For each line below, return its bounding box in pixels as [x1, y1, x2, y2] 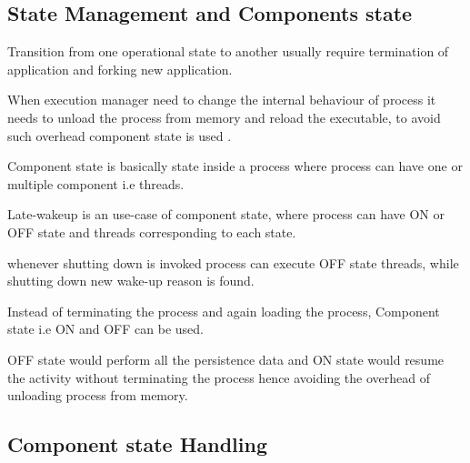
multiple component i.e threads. [7, 174, 185, 193]
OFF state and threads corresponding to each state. [7, 222, 296, 241]
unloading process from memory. [7, 386, 188, 405]
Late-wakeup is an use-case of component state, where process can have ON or [7, 205, 445, 224]
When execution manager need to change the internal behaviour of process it [7, 90, 436, 109]
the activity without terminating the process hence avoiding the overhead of [7, 367, 430, 387]
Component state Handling [7, 430, 267, 458]
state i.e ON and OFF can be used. [7, 319, 204, 338]
